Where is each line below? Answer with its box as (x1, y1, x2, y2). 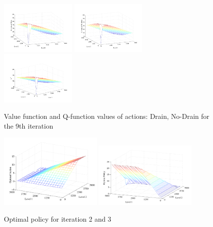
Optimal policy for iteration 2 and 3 (4, 213, 111, 224)
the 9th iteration (4, 120, 53, 131)
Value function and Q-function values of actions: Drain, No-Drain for (4, 111, 210, 121)
